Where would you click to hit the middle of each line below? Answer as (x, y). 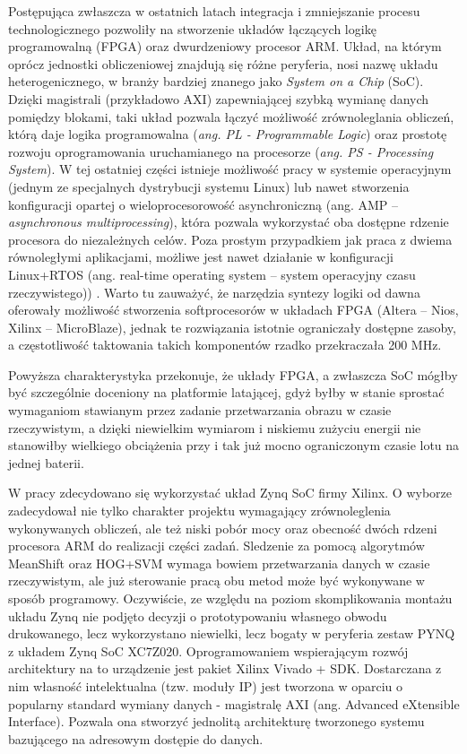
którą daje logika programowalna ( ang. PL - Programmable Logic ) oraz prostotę (228, 134)
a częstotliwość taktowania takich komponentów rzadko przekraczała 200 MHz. (225, 345)
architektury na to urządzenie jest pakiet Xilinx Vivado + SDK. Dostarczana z (225, 668)
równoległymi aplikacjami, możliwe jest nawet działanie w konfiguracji (201, 257)
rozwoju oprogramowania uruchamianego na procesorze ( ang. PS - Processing (221, 151)
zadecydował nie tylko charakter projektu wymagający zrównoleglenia (199, 511)
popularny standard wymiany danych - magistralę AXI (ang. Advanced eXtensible (234, 703)
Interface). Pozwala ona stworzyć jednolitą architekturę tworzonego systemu (216, 721)
